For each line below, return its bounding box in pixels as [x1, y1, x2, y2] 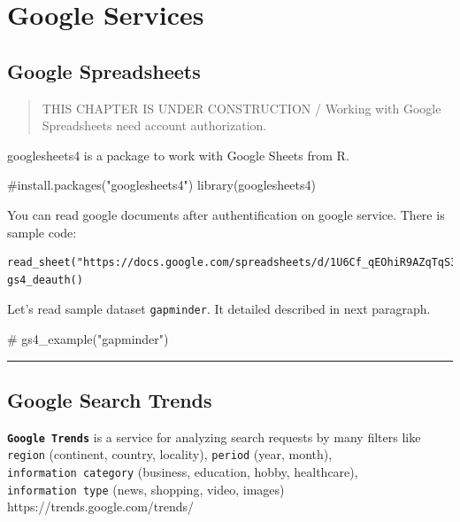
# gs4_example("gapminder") [7, 329, 169, 347]
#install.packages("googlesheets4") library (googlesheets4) [7, 175, 316, 194]
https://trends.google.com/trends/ [7, 497, 195, 516]
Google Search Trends [7, 386, 212, 413]
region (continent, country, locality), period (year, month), [7, 445, 333, 464]
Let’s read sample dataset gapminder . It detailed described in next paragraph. [7, 300, 431, 318]
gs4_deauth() [7, 273, 83, 286]
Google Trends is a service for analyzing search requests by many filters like [7, 427, 421, 446]
